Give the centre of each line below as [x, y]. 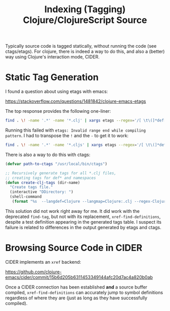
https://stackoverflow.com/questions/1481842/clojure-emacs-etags [76, 101]
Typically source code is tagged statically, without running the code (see [81, 46]
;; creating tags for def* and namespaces [51, 178]
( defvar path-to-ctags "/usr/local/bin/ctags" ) [56, 164]
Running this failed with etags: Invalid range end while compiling [75, 130]
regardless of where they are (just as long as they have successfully [76, 298]
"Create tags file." [31, 187]
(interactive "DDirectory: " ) [41, 192]
